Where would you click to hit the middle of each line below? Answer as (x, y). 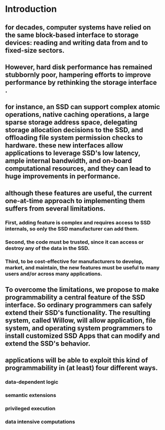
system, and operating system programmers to (79, 328)
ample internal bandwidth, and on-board (68, 161)
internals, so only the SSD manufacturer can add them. (72, 229)
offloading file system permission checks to (74, 138)
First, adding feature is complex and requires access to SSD (78, 222)
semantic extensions (31, 395)
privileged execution (30, 409)
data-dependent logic (32, 382)
